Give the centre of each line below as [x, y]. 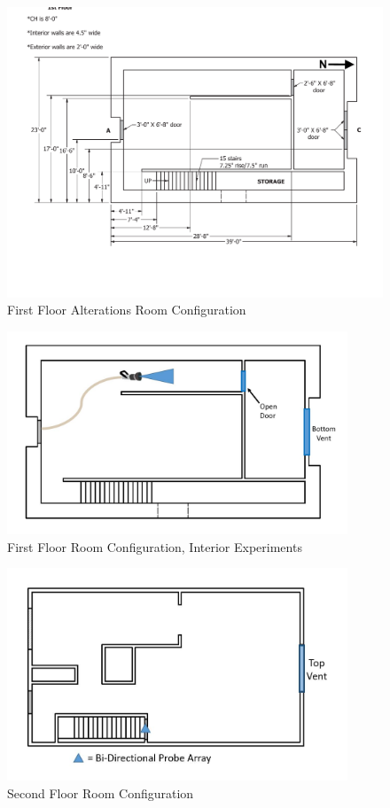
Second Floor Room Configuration [101, 792]
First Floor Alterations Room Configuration [127, 310]
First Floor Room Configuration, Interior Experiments [155, 546]
